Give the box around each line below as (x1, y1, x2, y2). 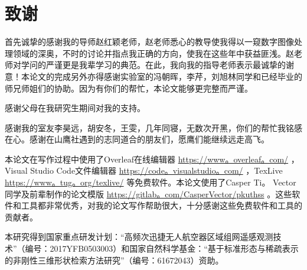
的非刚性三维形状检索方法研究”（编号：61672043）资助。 (5, 253, 224, 266)
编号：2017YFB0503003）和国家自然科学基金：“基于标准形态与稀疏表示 (25, 242, 299, 255)
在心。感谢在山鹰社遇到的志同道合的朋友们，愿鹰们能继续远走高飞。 (5, 133, 269, 145)
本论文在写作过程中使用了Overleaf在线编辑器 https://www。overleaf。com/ (5, 152, 289, 165)
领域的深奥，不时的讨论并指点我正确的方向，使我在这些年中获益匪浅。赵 (12, 47, 294, 59)
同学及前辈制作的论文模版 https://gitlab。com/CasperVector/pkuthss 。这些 (5, 187, 292, 200)
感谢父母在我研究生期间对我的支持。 (5, 102, 145, 114)
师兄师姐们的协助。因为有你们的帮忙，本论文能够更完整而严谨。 (5, 82, 253, 94)
